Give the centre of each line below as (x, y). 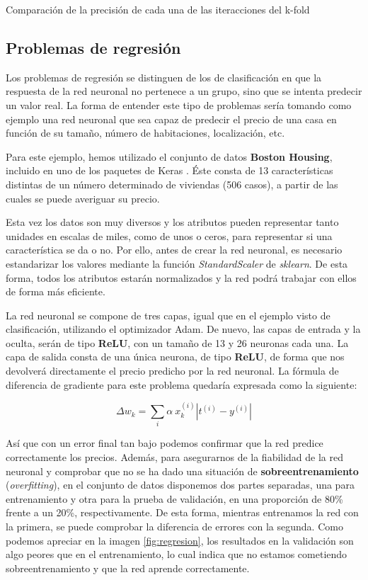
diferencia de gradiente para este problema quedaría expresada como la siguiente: (182, 384)
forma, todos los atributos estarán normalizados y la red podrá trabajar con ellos (181, 277)
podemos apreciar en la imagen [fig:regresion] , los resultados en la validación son (180, 540)
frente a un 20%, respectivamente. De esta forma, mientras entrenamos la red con (182, 512)
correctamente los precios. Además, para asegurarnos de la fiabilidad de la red (175, 457)
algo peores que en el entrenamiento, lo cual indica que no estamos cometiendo (177, 554)
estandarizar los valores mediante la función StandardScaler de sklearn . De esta (177, 263)
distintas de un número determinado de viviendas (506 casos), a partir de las (172, 184)
